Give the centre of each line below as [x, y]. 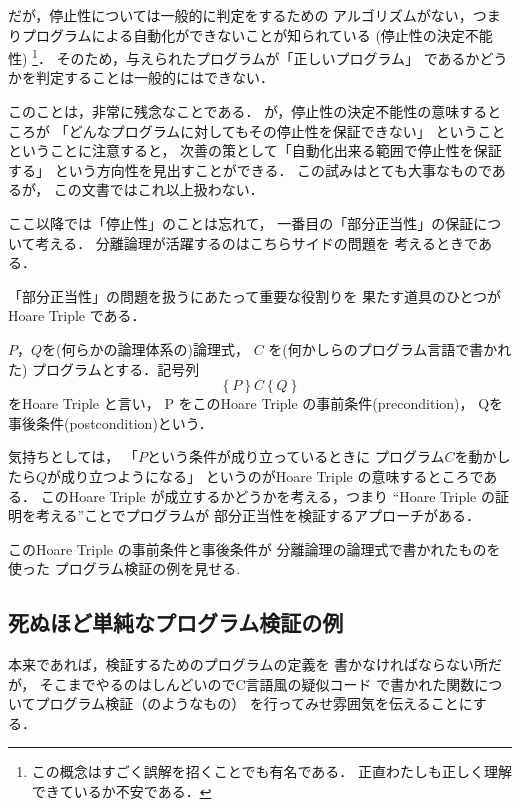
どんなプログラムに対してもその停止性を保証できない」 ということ [287, 130]
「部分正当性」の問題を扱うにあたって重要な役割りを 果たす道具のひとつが [254, 295]
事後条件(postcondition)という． [110, 422]
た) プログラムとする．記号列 [104, 368]
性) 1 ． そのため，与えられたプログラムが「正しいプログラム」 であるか [244, 56]
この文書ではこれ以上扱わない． [158, 189]
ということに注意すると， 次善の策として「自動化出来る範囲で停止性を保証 [255, 150]
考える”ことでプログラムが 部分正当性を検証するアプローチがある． [258, 515]
